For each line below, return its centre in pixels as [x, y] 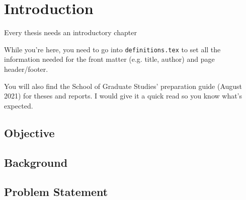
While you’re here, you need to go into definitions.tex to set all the [112, 49]
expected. [19, 105]
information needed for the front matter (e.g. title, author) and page [109, 59]
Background [36, 162]
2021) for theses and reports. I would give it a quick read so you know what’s [123, 96]
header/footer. [26, 69]
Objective [29, 132]
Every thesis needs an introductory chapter [70, 32]
